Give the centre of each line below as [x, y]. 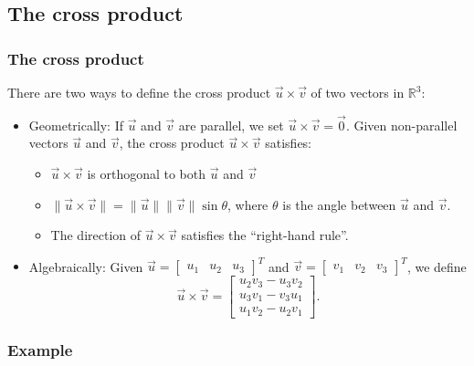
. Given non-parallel [401, 125]
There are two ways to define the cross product [139, 92]
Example [40, 349]
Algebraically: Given [86, 266]
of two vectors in [358, 92]
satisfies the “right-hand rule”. [265, 235]
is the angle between [339, 204]
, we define [437, 266]
